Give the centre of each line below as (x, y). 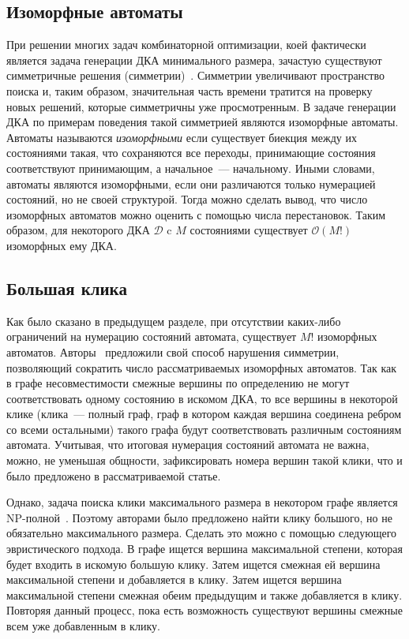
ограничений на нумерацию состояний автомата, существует (152, 336)
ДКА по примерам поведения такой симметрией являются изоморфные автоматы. (203, 122)
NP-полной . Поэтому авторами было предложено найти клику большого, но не (199, 517)
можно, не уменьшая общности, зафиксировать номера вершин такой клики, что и (204, 460)
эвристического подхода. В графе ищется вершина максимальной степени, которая (204, 549)
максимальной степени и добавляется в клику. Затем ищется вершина (174, 579)
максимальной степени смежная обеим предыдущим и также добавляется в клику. (204, 594)
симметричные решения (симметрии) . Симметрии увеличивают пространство (195, 75)
